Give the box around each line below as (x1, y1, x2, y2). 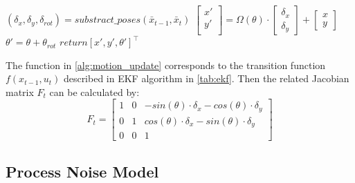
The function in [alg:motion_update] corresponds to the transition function (6, 57, 326, 72)
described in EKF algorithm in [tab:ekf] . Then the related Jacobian (63, 71, 349, 86)
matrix (6, 84, 34, 99)
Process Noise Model (6, 160, 159, 182)
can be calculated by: (49, 84, 140, 99)
